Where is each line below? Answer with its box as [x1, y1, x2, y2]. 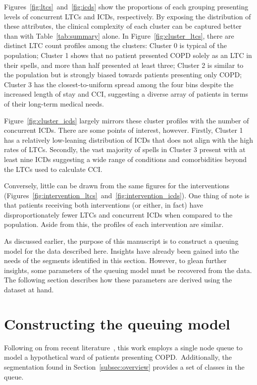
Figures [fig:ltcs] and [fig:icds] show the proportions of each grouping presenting [4, 1, 249, 11]
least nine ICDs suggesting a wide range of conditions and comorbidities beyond [4, 154, 247, 164]
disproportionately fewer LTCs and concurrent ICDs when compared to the [4, 209, 233, 220]
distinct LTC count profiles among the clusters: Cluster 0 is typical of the [4, 40, 227, 51]
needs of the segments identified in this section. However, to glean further [4, 255, 227, 266]
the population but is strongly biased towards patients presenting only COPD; [4, 69, 242, 80]
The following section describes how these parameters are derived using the [4, 275, 232, 285]
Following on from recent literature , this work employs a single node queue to [4, 342, 243, 352]
